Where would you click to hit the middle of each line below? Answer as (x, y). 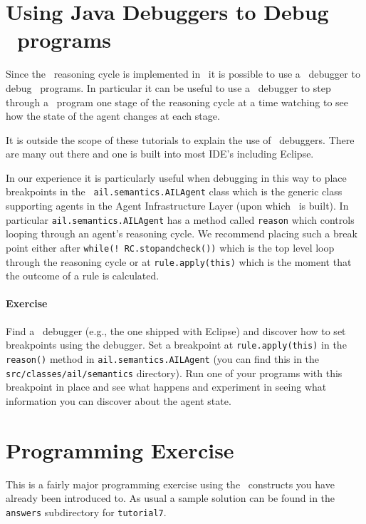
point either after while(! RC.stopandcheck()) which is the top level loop (170, 247)
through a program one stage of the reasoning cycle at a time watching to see (177, 102)
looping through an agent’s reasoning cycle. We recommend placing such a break (182, 233)
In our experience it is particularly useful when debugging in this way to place (176, 177)
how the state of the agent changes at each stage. (113, 116)
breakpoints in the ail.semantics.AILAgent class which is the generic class (174, 191)
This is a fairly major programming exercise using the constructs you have (170, 484)
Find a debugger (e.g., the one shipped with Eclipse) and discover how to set (176, 330)
